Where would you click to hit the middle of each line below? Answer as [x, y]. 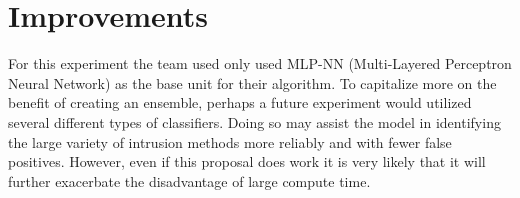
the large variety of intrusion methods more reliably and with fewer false [230, 141]
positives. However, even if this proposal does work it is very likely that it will [247, 161]
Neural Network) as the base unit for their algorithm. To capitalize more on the [252, 82]
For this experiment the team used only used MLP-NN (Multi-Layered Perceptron [260, 63]
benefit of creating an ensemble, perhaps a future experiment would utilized [240, 102]
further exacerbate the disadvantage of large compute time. [189, 180]
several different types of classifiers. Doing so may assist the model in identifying [254, 121]
